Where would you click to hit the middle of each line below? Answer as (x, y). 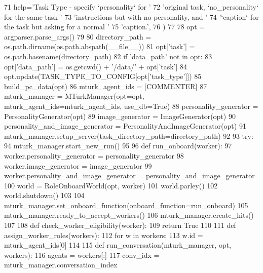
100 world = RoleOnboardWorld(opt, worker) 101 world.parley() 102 (111, 185)
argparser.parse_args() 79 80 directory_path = (78, 36)
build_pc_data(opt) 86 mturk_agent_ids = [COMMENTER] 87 (106, 86)
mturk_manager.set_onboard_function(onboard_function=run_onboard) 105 (126, 205)
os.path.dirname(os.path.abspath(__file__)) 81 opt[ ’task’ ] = (100, 46)
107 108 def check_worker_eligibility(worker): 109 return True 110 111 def (120, 225)
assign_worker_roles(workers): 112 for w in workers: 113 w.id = (104, 235)
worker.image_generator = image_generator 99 (78, 165)
